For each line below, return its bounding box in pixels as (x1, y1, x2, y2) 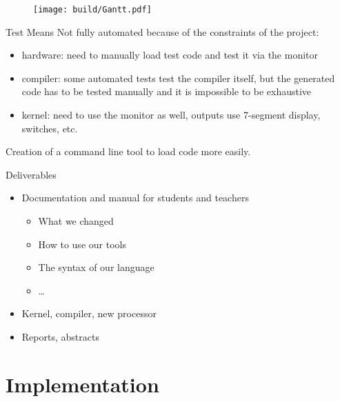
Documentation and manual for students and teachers (21, 190, 249, 205)
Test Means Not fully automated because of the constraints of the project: (6, 24, 319, 39)
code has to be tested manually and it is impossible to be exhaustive (21, 84, 312, 99)
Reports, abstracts (21, 329, 99, 343)
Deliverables (6, 167, 57, 181)
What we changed (38, 214, 114, 228)
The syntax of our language (38, 260, 154, 274)
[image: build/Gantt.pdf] (33, 5, 152, 14)
